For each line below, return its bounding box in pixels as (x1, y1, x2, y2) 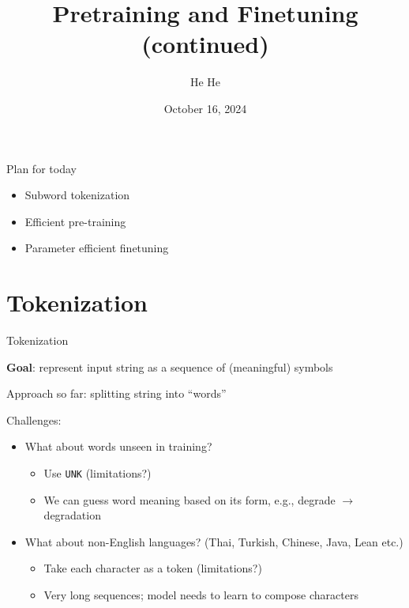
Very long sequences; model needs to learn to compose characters (43, 587, 358, 602)
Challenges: (6, 411, 62, 428)
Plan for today (6, 160, 77, 176)
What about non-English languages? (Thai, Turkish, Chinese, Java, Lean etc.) (24, 533, 403, 549)
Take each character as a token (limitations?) (43, 560, 262, 576)
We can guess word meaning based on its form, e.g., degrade (43, 491, 336, 508)
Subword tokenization (24, 187, 130, 203)
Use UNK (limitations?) (43, 464, 152, 481)
